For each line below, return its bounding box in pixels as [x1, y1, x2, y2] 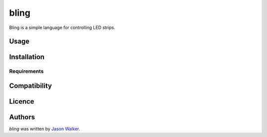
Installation [9, 53, 44, 61]
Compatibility [9, 82, 52, 90]
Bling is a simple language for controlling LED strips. [9, 25, 116, 30]
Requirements [9, 68, 44, 75]
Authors [9, 113, 35, 121]
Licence [9, 97, 35, 106]
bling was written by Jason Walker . [9, 126, 80, 132]
